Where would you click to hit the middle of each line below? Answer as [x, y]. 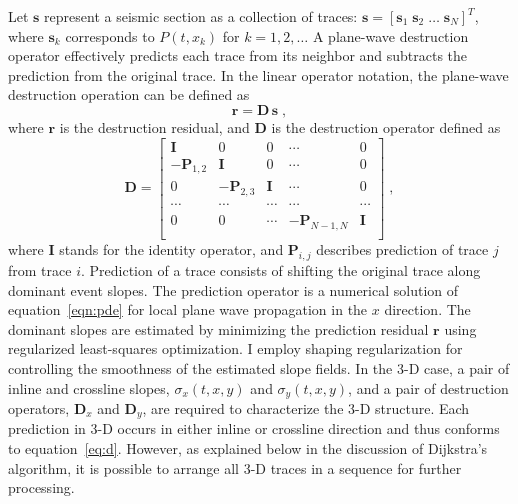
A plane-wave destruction [390, 35]
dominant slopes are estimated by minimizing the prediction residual [218, 328]
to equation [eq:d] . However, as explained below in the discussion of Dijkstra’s [248, 448]
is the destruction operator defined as [386, 126]
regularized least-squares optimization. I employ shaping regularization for [235, 348]
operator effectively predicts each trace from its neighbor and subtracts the [238, 55]
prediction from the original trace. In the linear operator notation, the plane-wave [258, 74]
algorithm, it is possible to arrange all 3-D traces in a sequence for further [235, 467]
